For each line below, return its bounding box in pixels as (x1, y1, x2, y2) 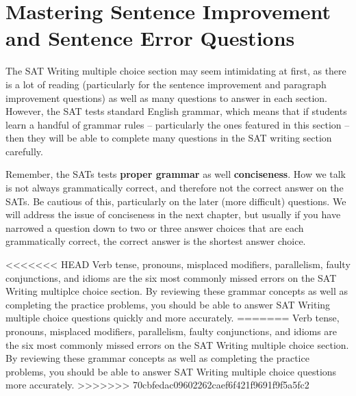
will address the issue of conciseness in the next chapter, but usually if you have (5, 207, 341, 222)
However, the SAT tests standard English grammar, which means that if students (5, 104, 347, 118)
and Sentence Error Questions (5, 24, 295, 52)
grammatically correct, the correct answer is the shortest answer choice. (5, 234, 306, 248)
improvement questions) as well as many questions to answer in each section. (5, 90, 328, 105)
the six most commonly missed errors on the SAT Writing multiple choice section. (5, 337, 349, 352)
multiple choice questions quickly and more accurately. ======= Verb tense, (5, 311, 340, 325)
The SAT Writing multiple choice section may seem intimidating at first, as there (5, 64, 346, 78)
